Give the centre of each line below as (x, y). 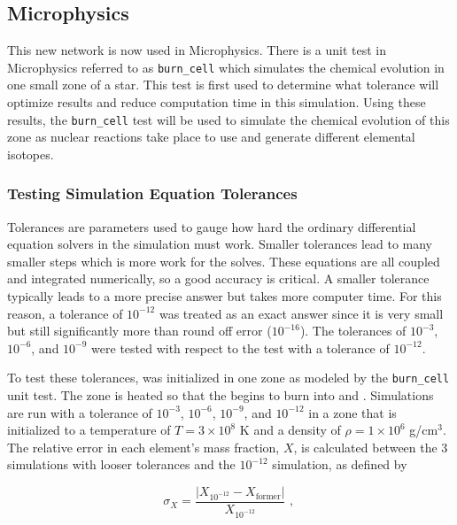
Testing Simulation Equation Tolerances (152, 193)
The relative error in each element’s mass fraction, (143, 447)
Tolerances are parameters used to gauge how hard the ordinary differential (212, 226)
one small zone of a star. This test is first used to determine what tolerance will (223, 85)
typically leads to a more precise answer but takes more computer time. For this (225, 296)
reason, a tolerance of (65, 313)
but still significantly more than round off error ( (139, 331)
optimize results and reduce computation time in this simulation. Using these (217, 102)
